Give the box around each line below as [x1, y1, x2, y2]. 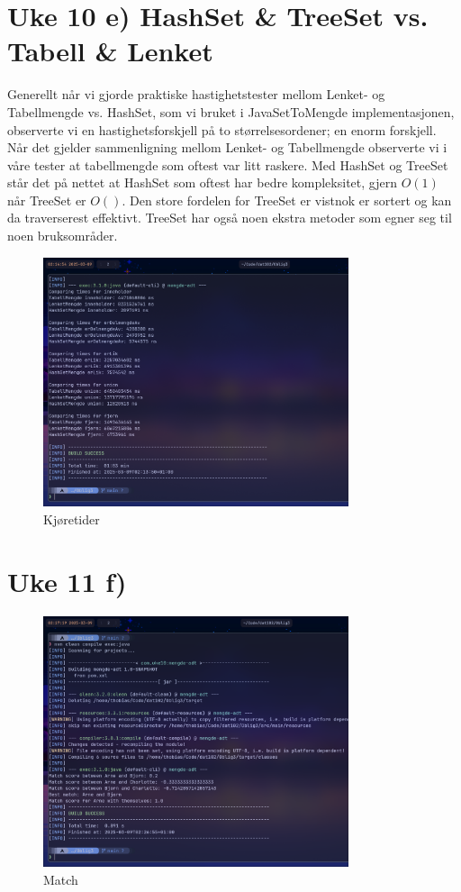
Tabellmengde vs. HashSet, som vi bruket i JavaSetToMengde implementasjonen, [7, 102, 455, 121]
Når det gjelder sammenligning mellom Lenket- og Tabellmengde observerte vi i [7, 138, 447, 157]
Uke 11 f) [7, 562, 127, 599]
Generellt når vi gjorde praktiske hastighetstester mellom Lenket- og [7, 85, 385, 104]
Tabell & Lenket [7, 32, 213, 69]
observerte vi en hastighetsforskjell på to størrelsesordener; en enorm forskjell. [7, 120, 437, 139]
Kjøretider [43, 509, 100, 528]
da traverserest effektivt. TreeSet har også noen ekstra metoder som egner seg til [7, 208, 452, 227]
